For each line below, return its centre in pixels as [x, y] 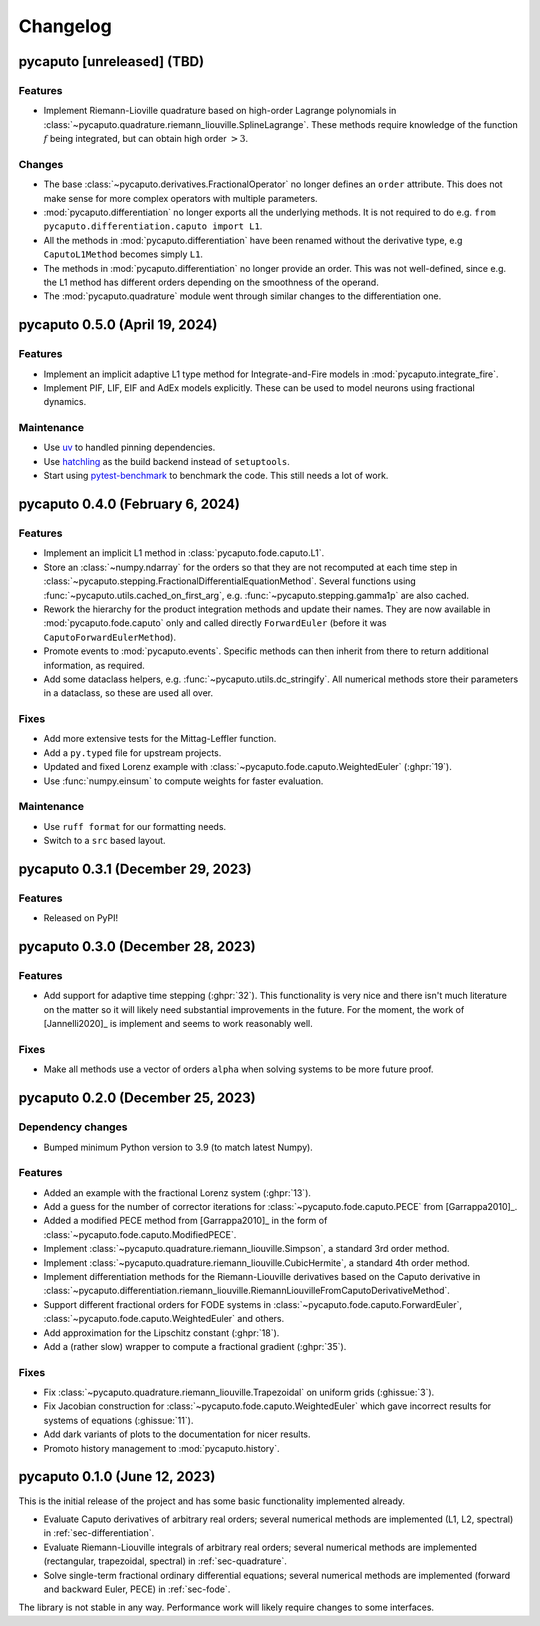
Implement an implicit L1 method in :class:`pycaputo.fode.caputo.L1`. [184, 553]
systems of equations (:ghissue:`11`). [118, 1420]
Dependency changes [73, 1127]
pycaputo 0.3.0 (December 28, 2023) [137, 946]
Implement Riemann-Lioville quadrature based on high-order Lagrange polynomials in [220, 111]
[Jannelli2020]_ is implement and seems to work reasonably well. [178, 1024]
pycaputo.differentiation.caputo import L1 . [153, 226]
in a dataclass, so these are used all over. [128, 693]
